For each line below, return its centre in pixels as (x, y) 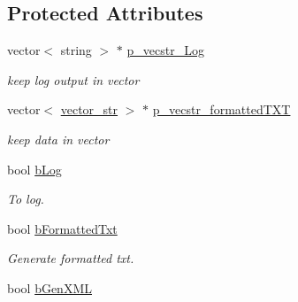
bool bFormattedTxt (62, 228)
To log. (26, 199)
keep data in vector (58, 139)
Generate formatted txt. (71, 258)
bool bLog (34, 169)
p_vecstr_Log (165, 50)
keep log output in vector (73, 79)
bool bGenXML (50, 287)
